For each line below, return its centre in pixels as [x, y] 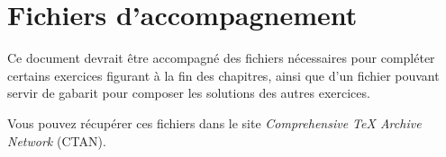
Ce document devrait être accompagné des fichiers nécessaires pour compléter [221, 58]
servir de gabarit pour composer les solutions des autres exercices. [189, 93]
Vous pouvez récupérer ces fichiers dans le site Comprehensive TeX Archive [214, 122]
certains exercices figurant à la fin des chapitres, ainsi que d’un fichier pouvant [223, 75]
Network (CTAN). [57, 140]
